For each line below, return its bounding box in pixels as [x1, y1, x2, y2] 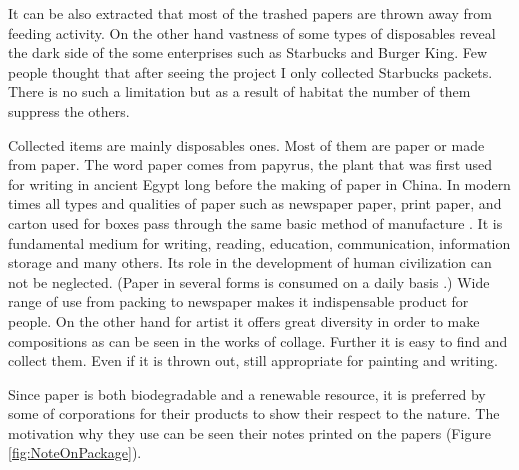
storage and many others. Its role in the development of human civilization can [8, 252, 492, 273]
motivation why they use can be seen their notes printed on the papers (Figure [8, 422, 491, 443]
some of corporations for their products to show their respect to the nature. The [8, 403, 500, 424]
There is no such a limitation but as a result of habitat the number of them [8, 81, 471, 102]
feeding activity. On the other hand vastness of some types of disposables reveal [8, 22, 496, 43]
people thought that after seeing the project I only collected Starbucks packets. [8, 61, 493, 82]
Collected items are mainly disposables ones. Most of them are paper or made [8, 134, 485, 155]
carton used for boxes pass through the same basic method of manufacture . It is [8, 212, 503, 233]
